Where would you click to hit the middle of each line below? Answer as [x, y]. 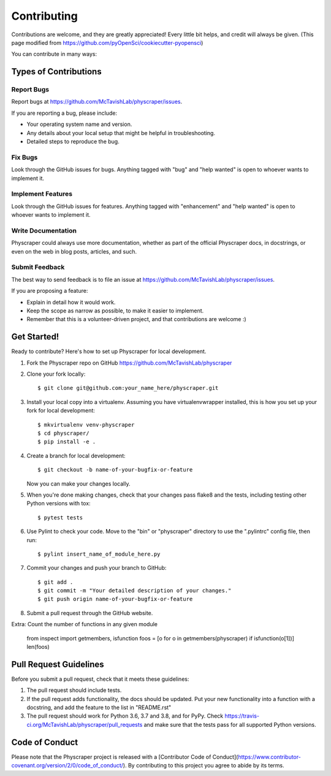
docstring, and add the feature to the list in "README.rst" [99, 708]
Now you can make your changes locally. [78, 483]
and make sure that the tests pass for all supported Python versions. [230, 724]
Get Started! [35, 337]
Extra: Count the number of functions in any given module [84, 624]
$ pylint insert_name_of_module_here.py [99, 554]
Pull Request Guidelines [58, 664]
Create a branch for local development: [76, 456]
